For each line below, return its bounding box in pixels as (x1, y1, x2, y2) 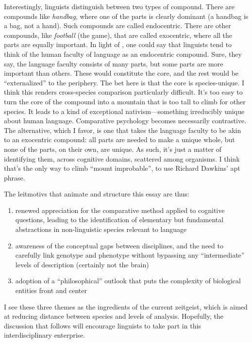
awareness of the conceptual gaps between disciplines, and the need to (15, 240, 223, 250)
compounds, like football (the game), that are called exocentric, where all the (4, 30, 233, 40)
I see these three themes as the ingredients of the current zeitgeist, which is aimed (4, 301, 248, 311)
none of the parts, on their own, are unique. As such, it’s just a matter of (4, 144, 222, 154)
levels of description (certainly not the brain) (15, 259, 149, 269)
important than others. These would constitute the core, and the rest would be (4, 68, 239, 78)
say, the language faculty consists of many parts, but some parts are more (4, 58, 223, 68)
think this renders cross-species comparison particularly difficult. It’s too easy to (4, 87, 243, 97)
